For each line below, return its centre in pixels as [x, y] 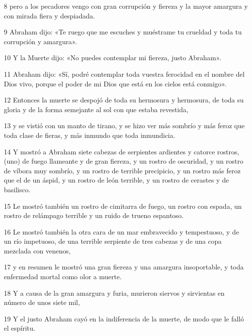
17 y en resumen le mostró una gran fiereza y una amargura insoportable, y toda [124, 267]
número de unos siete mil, [42, 302]
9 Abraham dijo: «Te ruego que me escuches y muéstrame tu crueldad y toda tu [123, 32]
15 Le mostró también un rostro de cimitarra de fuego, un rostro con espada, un [123, 206]
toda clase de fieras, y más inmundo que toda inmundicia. [90, 135]
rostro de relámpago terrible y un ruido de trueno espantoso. [94, 215]
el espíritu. [20, 328]
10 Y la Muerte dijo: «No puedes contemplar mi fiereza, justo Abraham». [113, 58]
